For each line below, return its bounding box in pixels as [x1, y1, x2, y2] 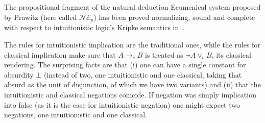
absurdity [4, 69, 34, 80]
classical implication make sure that [4, 49, 116, 60]
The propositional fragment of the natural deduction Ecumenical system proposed [4, 2, 261, 12]
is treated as [145, 49, 183, 60]
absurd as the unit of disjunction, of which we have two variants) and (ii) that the [4, 79, 261, 90]
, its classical [211, 49, 251, 60]
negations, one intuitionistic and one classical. [4, 109, 147, 120]
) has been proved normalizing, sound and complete [93, 11, 255, 22]
